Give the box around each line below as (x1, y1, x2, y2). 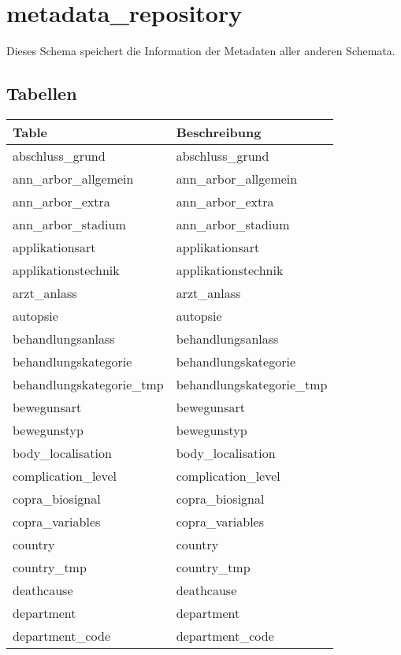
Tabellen (6, 81, 77, 106)
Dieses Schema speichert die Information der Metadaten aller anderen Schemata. (6, 43, 395, 59)
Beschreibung (176, 122, 262, 141)
